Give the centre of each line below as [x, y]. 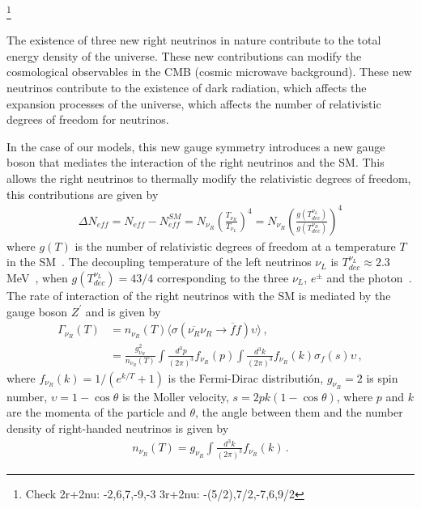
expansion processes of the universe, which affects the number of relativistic [194, 103]
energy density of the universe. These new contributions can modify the [184, 55]
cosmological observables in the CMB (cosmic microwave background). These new [209, 72]
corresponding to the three [223, 277]
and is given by [123, 311]
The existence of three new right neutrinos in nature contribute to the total [194, 40]
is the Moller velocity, [175, 396]
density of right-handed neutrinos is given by [118, 428]
